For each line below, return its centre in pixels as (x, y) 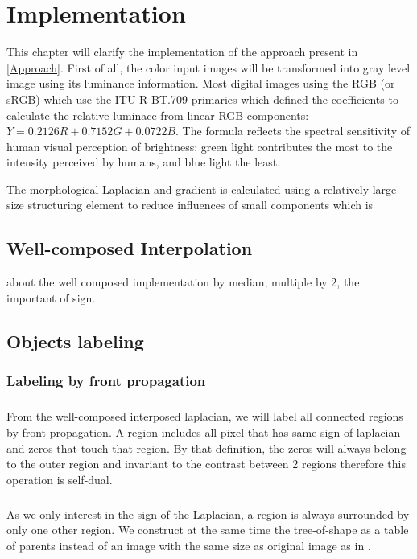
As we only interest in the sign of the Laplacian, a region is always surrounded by (208, 514)
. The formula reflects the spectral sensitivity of (293, 131)
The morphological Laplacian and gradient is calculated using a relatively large (202, 189)
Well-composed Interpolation (130, 248)
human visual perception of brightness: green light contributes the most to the (200, 146)
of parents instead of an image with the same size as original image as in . (189, 545)
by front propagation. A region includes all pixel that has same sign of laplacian (204, 432)
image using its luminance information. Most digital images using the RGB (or (201, 83)
